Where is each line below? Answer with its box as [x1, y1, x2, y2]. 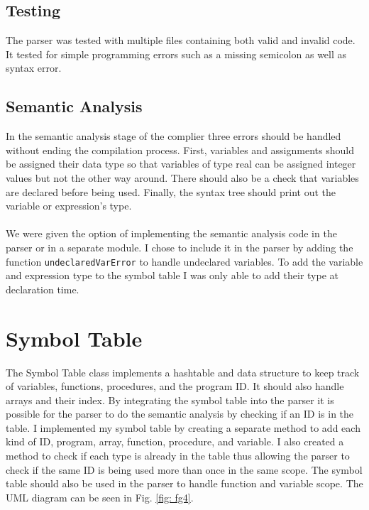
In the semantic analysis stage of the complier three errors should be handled [6, 129, 341, 143]
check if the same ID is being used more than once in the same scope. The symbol [6, 462, 363, 477]
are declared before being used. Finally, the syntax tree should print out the [6, 184, 336, 199]
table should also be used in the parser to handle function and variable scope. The [6, 476, 363, 491]
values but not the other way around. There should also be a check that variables [6, 170, 359, 185]
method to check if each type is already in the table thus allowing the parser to [6, 448, 350, 463]
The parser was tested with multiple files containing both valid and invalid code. [6, 33, 356, 48]
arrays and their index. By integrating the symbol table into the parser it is [6, 392, 334, 407]
